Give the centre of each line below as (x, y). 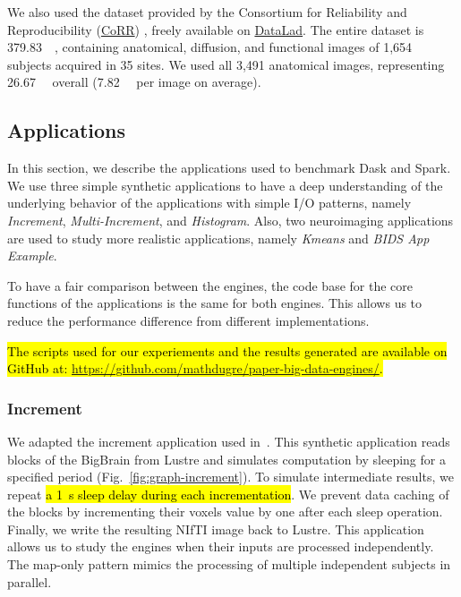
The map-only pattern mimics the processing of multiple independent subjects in (229, 564)
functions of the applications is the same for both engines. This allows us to (215, 303)
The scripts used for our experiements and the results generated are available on (227, 350)
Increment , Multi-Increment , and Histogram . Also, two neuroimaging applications (230, 220)
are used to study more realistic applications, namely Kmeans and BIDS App (218, 238)
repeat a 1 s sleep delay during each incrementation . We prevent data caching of (228, 494)
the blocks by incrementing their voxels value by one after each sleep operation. (225, 512)
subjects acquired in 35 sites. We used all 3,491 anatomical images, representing (226, 64)
